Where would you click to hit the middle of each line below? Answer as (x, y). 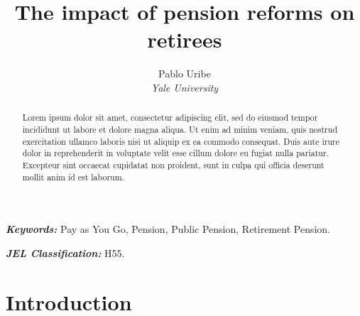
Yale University (185, 87)
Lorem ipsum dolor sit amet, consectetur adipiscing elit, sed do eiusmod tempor (170, 118)
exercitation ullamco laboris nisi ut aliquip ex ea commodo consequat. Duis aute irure (181, 141)
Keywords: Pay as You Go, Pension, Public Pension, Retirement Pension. (168, 229)
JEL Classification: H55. (65, 252)
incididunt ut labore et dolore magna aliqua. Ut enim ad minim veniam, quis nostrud (180, 129)
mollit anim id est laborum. (73, 176)
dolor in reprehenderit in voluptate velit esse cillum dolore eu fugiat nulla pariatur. (175, 153)
